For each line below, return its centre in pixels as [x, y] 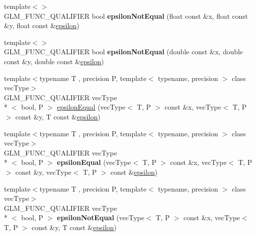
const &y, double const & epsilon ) [54, 61]
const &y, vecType [43, 172]
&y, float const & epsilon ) [42, 25]
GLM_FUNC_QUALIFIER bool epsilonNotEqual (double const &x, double [124, 52]
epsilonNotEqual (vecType [101, 217]
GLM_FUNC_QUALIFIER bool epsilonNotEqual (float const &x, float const [126, 16]
